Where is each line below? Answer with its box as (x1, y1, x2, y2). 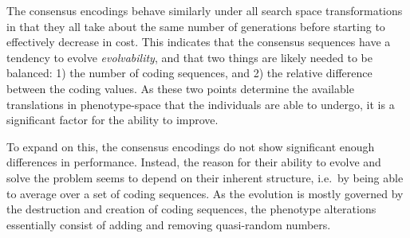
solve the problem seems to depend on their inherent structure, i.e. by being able (6, 169, 404, 185)
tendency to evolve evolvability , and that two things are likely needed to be (6, 49, 373, 65)
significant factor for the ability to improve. (6, 111, 219, 128)
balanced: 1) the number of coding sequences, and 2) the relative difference (6, 64, 373, 81)
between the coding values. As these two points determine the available (6, 80, 354, 96)
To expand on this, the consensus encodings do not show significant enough (6, 138, 375, 154)
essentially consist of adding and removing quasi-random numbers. (6, 216, 331, 232)
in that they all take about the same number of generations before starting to (6, 18, 385, 34)
